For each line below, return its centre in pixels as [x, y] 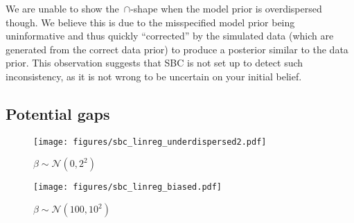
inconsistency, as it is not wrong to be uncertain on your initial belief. [154, 76]
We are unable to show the [62, 8]
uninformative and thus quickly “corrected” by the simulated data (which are [170, 36]
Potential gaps [58, 113]
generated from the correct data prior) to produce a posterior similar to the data [177, 49]
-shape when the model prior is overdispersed [226, 8]
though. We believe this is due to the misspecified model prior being [150, 22]
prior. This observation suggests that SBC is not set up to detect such [154, 63]
